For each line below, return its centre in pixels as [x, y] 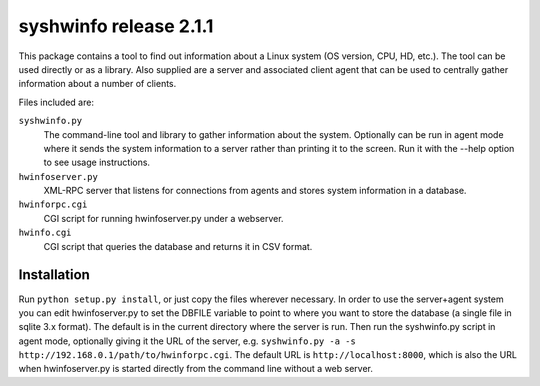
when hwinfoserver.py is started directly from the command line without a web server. [196, 369]
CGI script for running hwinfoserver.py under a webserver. [163, 218]
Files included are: [56, 102]
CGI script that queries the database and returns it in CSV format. [178, 246]
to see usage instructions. [96, 162]
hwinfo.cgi [45, 233]
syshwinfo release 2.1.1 [116, 26]
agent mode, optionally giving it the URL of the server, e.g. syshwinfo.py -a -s [187, 341]
